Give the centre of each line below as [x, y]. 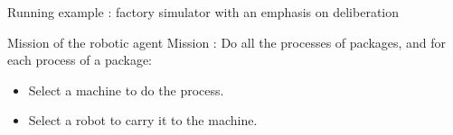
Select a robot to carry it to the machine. [143, 120]
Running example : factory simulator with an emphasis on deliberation [203, 12]
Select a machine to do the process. [126, 90]
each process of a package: [80, 60]
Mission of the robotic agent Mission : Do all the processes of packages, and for [227, 42]
